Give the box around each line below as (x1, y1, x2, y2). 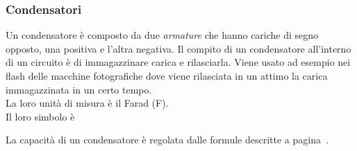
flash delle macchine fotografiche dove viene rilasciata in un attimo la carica (6, 69, 328, 82)
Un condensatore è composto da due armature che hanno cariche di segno (6, 28, 319, 42)
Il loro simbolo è (6, 109, 75, 123)
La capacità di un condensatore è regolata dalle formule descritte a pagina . (6, 132, 329, 147)
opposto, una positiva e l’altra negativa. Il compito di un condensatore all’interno (6, 41, 351, 55)
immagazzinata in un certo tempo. (6, 82, 152, 96)
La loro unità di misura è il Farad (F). (6, 96, 169, 110)
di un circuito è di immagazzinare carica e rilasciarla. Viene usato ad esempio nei (6, 55, 351, 69)
